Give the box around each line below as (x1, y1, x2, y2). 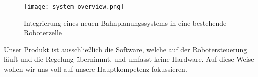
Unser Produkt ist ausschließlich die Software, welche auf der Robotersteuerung (4, 44, 247, 54)
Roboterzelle (24, 27, 62, 38)
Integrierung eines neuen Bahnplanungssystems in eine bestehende (24, 17, 227, 28)
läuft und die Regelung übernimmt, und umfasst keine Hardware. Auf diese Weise (4, 54, 254, 64)
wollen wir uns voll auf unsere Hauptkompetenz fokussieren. (4, 64, 187, 74)
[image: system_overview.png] (24, 3, 124, 10)
